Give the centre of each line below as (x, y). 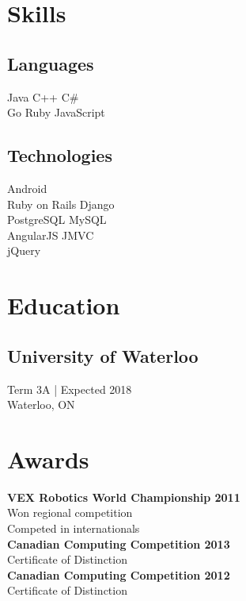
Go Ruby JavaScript (56, 112)
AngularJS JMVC (51, 235)
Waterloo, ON (41, 405)
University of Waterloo (103, 355)
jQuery (24, 250)
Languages (51, 63)
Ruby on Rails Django (61, 204)
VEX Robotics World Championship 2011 (124, 497)
